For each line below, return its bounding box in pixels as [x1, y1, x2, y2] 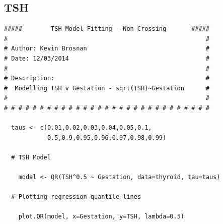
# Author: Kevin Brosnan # [4, 45, 210, 52]
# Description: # [4, 75, 210, 82]
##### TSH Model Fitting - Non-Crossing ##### [4, 25, 210, 33]
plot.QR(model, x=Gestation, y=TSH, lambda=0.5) [18, 213, 184, 220]
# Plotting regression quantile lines [11, 193, 141, 201]
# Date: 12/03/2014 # [4, 54, 210, 62]
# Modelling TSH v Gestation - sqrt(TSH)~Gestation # [4, 84, 210, 92]
